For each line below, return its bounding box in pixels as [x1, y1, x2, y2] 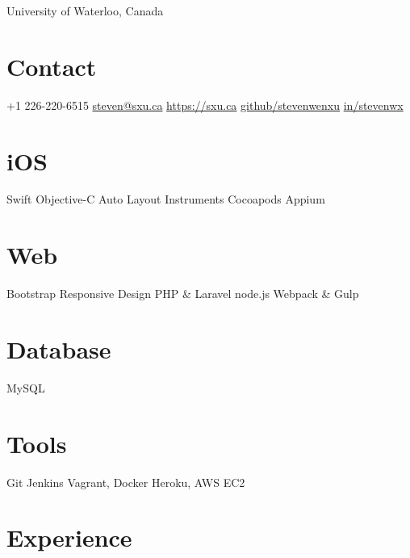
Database [6, 332, 111, 365]
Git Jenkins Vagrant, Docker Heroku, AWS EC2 [6, 473, 245, 490]
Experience [6, 521, 132, 554]
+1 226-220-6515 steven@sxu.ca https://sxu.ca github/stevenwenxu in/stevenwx [6, 96, 404, 113]
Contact [6, 49, 97, 82]
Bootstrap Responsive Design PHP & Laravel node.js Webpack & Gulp [6, 285, 359, 302]
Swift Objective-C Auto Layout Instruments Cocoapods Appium [6, 191, 325, 208]
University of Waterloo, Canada [6, 2, 164, 19]
